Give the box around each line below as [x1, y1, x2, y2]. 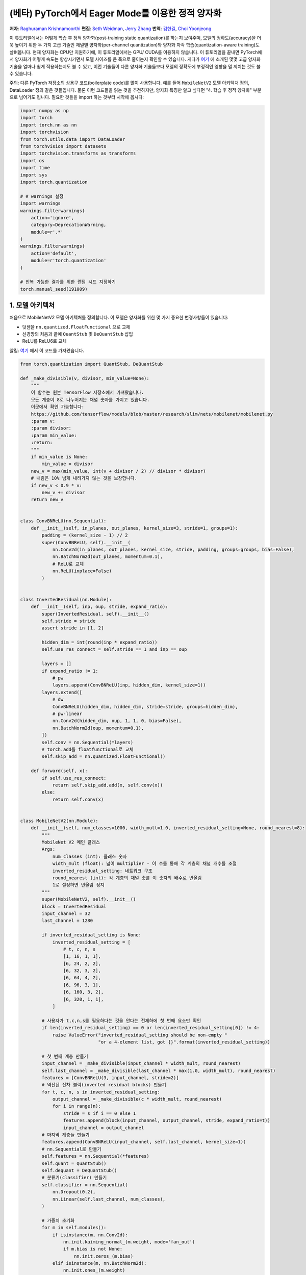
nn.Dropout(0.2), [52, 1189, 96, 1195]
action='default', [31, 250, 77, 256]
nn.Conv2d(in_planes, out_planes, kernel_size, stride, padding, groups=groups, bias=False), [52, 547, 295, 553]
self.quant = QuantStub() [41, 1160, 107, 1166]
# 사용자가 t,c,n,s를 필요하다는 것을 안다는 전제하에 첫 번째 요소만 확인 [41, 1017, 201, 1024]
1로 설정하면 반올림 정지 [52, 882, 105, 888]
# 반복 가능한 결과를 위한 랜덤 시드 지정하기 [20, 279, 116, 285]
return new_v [31, 497, 64, 502]
